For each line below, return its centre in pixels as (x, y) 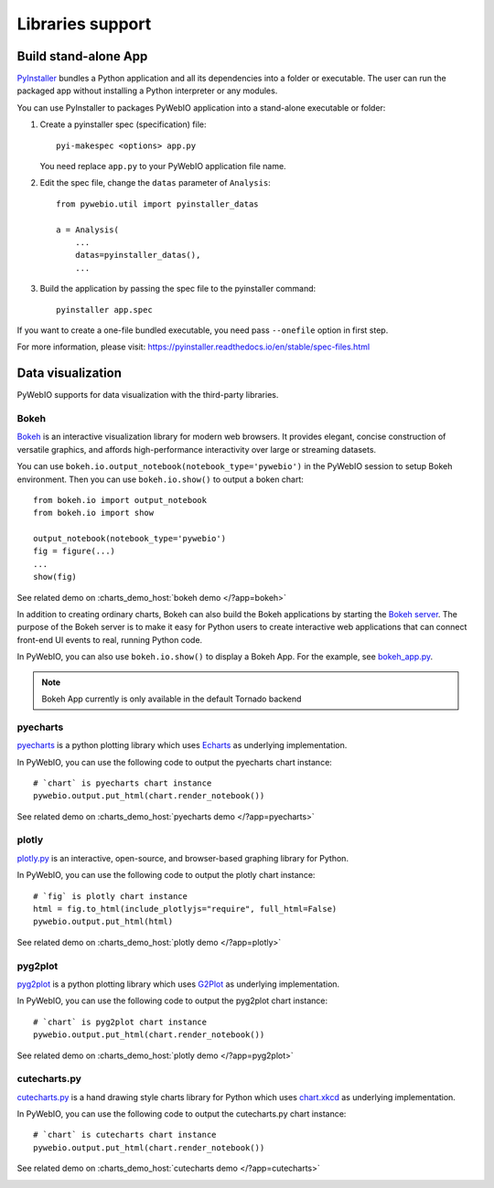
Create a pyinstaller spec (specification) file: (123, 124)
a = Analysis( (87, 230)
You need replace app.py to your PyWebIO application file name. (163, 166)
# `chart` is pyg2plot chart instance (120, 1022)
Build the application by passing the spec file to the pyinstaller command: (178, 289)
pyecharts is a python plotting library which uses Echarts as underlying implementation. (182, 745)
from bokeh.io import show (94, 513)
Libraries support (84, 24)
